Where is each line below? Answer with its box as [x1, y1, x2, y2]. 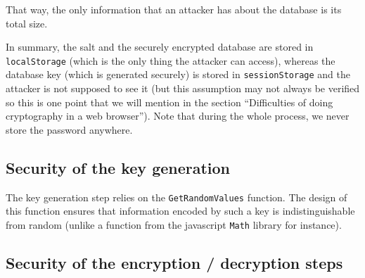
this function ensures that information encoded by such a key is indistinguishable [6, 203, 355, 218]
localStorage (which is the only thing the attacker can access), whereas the [6, 53, 335, 68]
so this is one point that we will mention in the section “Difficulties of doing [6, 94, 333, 109]
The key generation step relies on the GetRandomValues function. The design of [6, 189, 347, 204]
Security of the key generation [6, 156, 231, 178]
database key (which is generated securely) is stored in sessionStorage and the [6, 67, 350, 82]
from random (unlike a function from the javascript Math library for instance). [6, 217, 342, 232]
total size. [6, 15, 48, 30]
